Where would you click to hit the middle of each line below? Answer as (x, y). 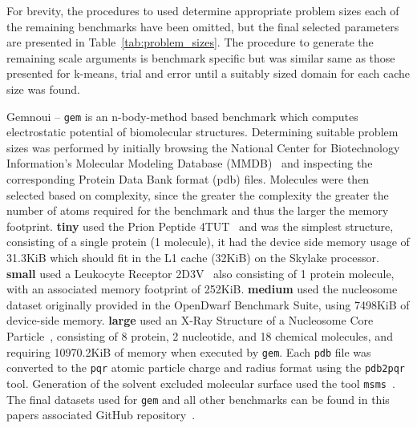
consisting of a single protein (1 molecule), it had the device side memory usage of (208, 242)
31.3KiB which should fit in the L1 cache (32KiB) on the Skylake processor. (193, 257)
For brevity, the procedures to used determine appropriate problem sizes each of (203, 10)
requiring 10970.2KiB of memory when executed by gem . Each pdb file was (189, 351)
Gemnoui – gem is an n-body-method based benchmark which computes (182, 116)
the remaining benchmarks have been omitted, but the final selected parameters (203, 26)
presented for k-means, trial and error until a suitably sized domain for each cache (208, 73)
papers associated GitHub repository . (101, 415)
